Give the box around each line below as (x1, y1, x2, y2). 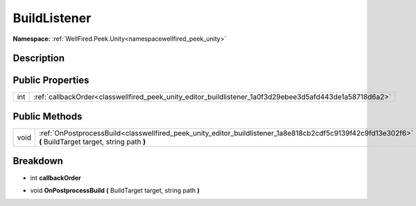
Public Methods (12, 111, 83, 122)
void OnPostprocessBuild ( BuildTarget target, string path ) (30, 186, 200, 194)
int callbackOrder (30, 174, 81, 182)
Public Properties (12, 75, 89, 86)
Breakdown (12, 156, 64, 167)
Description (12, 53, 65, 64)
